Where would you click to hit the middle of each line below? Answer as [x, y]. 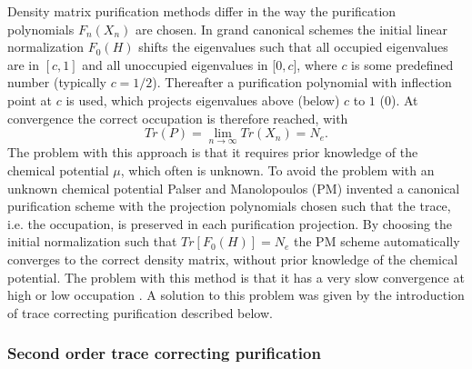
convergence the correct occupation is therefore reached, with [178, 118]
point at [30, 100]
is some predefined [402, 64]
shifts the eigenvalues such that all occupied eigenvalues [293, 47]
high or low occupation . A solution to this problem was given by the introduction [236, 295]
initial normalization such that [92, 241]
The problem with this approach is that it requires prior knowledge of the [213, 152]
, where [317, 64]
